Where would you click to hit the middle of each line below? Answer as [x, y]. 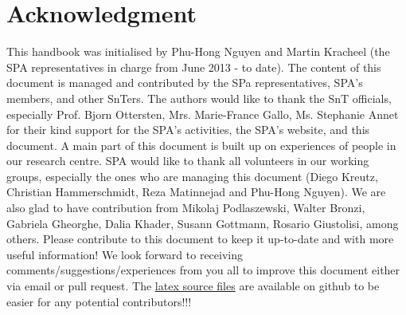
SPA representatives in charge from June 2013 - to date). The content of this [194, 67]
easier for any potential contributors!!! [99, 301]
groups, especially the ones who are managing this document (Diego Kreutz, [192, 176]
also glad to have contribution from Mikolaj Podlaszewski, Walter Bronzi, [186, 208]
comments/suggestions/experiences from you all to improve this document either [203, 270]
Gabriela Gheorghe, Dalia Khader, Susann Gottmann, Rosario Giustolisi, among [203, 223]
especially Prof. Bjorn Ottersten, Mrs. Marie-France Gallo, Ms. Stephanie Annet [203, 114]
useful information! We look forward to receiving [125, 254]
